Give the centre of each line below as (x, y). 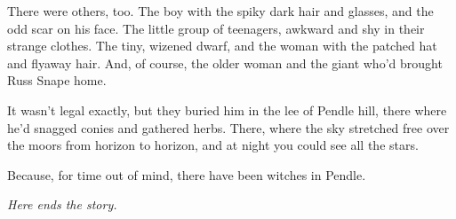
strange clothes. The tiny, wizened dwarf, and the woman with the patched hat (222, 46)
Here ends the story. (62, 204)
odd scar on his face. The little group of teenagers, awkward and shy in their (216, 28)
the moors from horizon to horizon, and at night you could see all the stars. (213, 145)
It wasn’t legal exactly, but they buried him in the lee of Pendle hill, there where (227, 109)
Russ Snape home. (57, 80)
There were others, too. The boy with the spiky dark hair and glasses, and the (220, 11)
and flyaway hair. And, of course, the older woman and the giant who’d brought (225, 63)
